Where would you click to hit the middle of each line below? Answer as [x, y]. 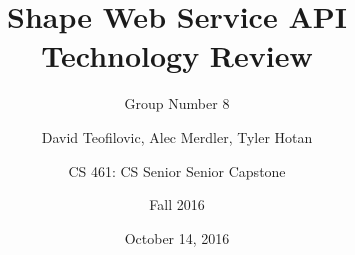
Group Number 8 [177, 103]
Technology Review [177, 55]
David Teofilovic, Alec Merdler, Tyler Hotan [177, 136]
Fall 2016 [177, 204]
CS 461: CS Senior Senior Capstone [177, 170]
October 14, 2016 [177, 237]
